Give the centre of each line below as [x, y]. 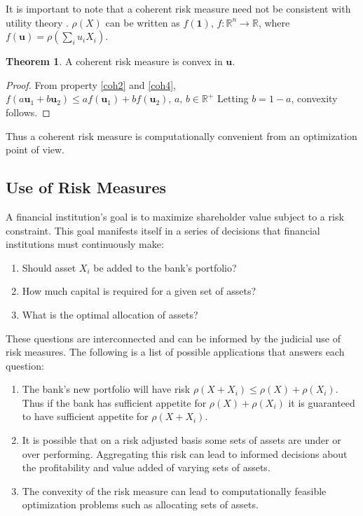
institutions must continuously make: [85, 244]
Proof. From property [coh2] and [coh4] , [91, 84]
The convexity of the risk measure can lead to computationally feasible [174, 490]
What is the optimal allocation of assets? [110, 314]
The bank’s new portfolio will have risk [106, 389]
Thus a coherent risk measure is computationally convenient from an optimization [181, 135]
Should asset [49, 267]
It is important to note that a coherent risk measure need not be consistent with [178, 8]
